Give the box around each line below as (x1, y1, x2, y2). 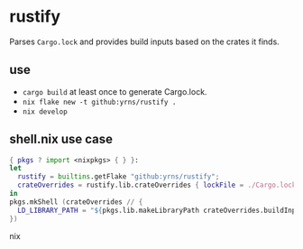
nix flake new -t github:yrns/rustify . (22, 97, 177, 106)
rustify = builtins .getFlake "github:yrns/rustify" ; (17, 172, 220, 181)
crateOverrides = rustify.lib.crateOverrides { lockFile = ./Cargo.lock (17, 180, 297, 190)
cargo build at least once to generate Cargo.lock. (22, 86, 207, 97)
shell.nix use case (9, 132, 114, 147)
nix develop (22, 106, 68, 116)
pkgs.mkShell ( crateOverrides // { (9, 197, 143, 207)
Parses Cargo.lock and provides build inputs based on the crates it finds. (9, 36, 280, 47)
